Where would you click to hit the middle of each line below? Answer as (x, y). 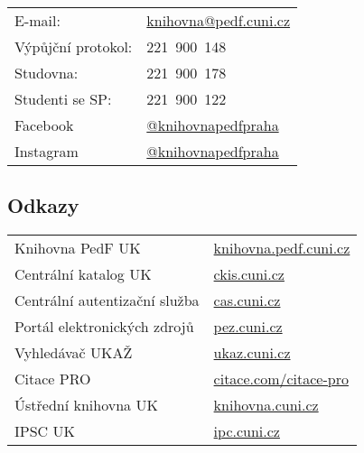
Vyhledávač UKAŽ (74, 353)
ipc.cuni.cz (247, 431)
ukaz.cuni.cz (252, 353)
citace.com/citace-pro (281, 379)
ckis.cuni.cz (249, 274)
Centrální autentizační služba (107, 300)
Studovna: (47, 73)
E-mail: (37, 20)
